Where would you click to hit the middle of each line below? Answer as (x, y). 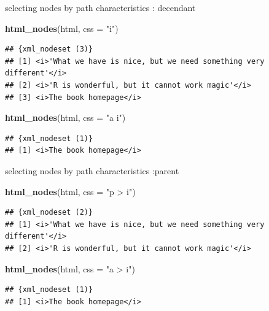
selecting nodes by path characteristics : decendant (100, 7)
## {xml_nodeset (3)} (49, 49)
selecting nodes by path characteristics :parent (92, 170)
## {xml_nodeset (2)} (49, 213)
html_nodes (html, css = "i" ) (62, 28)
